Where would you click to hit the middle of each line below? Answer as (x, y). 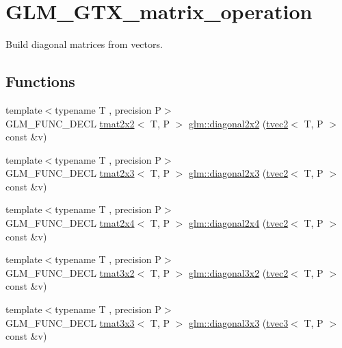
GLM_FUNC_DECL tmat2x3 (70, 173)
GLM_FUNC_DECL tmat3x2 (70, 272)
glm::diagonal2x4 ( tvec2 (239, 223)
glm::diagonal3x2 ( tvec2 (239, 272)
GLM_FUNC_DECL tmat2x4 (70, 223)
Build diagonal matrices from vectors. (84, 44)
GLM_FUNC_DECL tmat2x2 (70, 123)
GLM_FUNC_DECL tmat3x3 (70, 322)
